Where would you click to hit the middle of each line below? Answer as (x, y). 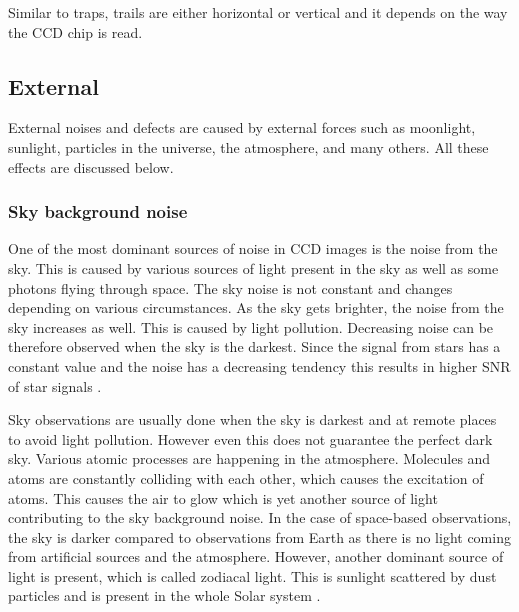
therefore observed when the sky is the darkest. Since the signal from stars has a (254, 346)
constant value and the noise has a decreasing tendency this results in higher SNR (259, 365)
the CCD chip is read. (75, 31)
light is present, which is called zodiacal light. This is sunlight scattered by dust (252, 575)
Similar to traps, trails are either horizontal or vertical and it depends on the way (258, 12)
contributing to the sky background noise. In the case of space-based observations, (260, 517)
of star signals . (55, 385)
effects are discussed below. (91, 166)
